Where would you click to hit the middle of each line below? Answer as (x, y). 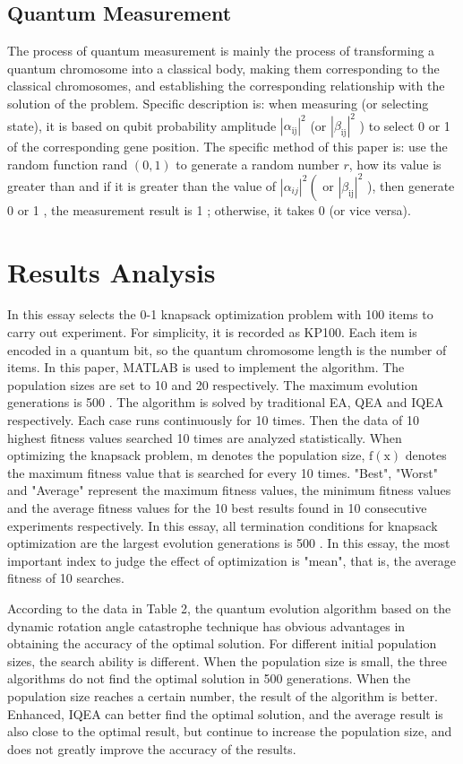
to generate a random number (257, 164)
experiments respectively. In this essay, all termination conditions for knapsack (223, 525)
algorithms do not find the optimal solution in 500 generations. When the (209, 678)
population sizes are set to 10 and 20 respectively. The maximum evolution (213, 384)
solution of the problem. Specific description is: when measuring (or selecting (218, 103)
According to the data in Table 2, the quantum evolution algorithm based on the (229, 608)
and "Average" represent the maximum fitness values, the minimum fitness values (229, 490)
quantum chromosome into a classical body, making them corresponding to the (223, 68)
